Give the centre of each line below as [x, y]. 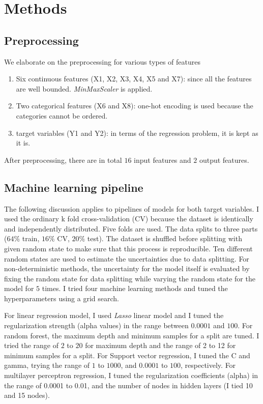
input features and [163, 160]
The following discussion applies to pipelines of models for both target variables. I [132, 208]
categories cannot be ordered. [62, 115]
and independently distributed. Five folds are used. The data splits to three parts [131, 228]
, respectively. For [208, 365]
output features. [224, 160]
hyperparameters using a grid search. [62, 298]
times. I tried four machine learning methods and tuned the [135, 288]
